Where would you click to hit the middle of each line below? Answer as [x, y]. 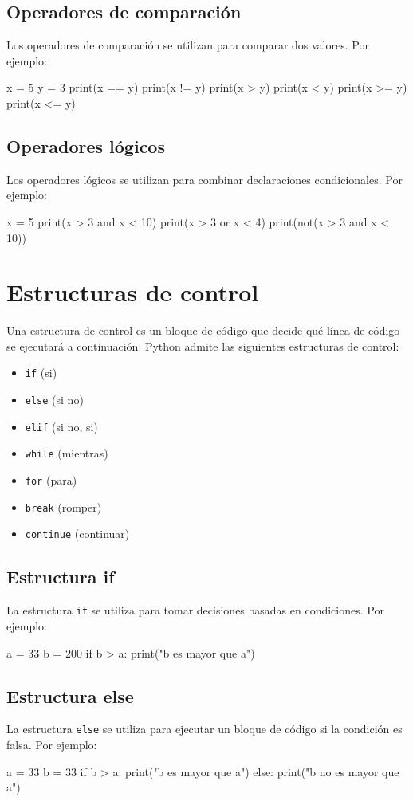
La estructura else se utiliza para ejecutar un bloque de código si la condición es [205, 729]
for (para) [51, 480]
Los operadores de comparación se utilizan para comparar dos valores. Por [188, 45]
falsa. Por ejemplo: [52, 744]
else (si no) [54, 400]
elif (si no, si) [61, 426]
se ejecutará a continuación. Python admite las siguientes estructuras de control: [203, 346]
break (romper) [63, 507]
